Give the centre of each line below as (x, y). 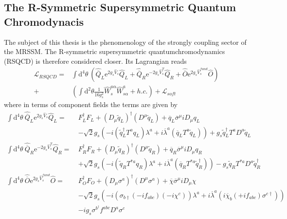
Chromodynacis (44, 21)
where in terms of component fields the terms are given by (91, 104)
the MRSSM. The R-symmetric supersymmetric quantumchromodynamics (115, 51)
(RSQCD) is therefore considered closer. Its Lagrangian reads (95, 61)
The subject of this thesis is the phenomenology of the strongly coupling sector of (125, 42)
